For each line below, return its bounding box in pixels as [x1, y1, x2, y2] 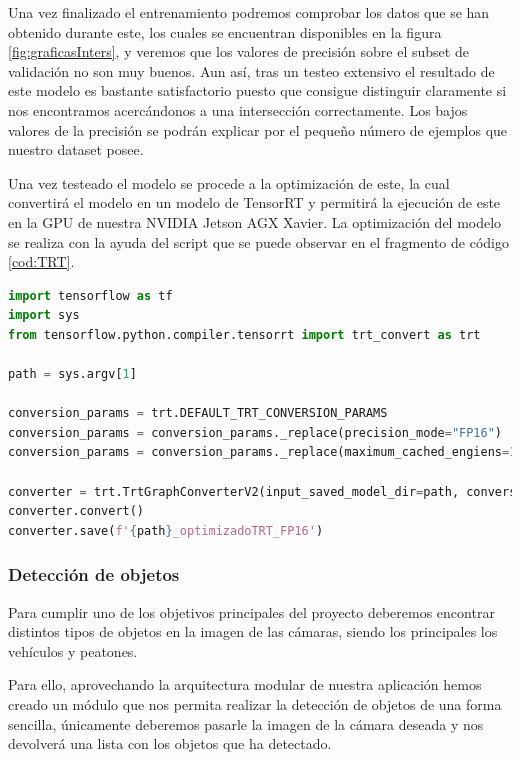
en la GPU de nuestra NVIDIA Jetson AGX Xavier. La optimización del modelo [8, 211, 502, 232]
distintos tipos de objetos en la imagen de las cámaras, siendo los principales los [8, 621, 498, 642]
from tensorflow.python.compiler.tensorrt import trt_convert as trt [8, 327, 481, 342]
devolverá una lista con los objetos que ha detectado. [8, 733, 332, 754]
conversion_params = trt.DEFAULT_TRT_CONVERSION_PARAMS [8, 406, 388, 421]
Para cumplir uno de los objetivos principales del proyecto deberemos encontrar [8, 601, 495, 622]
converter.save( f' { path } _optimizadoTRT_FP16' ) [8, 523, 324, 538]
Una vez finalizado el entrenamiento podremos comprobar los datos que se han [8, 2, 490, 22]
